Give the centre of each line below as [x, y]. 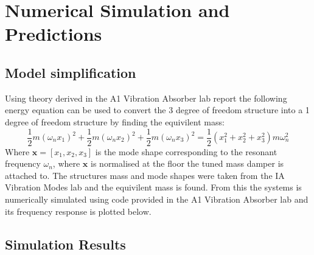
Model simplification [71, 72]
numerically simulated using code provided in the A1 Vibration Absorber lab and [157, 199]
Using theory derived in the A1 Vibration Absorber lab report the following [146, 98]
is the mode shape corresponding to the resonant [186, 151]
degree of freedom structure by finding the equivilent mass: [115, 121]
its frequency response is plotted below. [78, 211]
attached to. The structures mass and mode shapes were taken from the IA [145, 175]
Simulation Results [65, 244]
